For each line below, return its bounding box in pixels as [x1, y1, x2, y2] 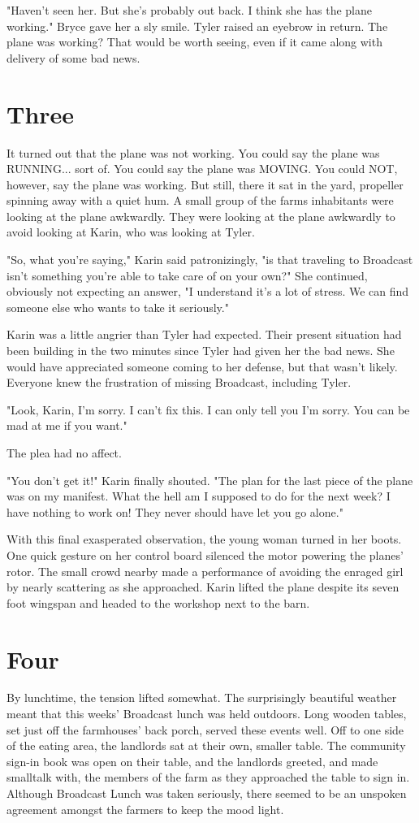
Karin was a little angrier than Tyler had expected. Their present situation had [6, 326, 402, 343]
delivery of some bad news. [6, 49, 140, 66]
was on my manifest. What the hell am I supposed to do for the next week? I [6, 487, 391, 505]
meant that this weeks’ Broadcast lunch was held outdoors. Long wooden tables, [6, 705, 407, 722]
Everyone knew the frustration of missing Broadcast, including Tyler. [6, 374, 352, 391]
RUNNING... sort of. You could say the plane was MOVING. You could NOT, [6, 160, 398, 177]
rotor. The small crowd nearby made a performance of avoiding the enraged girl [6, 562, 404, 579]
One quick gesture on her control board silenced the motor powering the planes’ [6, 546, 404, 563]
